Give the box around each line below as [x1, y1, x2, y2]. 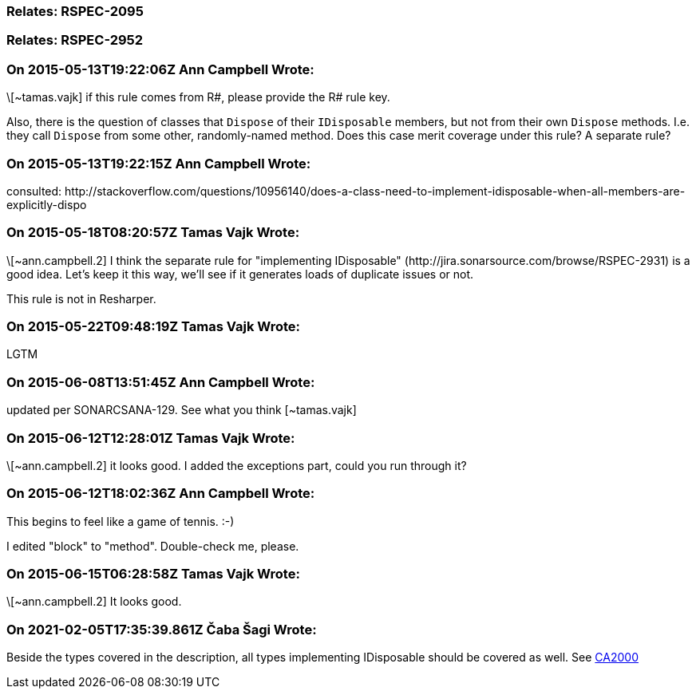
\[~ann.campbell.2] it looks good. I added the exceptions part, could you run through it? [6, 458, 467, 472]
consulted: [6, 184, 62, 198]
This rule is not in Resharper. [6, 291, 156, 306]
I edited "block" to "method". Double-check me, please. [6, 539, 299, 553]
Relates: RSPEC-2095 [6, 3, 144, 19]
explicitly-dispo [6, 197, 87, 211]
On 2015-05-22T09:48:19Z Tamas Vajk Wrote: [6, 318, 301, 334]
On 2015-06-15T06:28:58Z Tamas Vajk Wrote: [6, 566, 300, 582]
